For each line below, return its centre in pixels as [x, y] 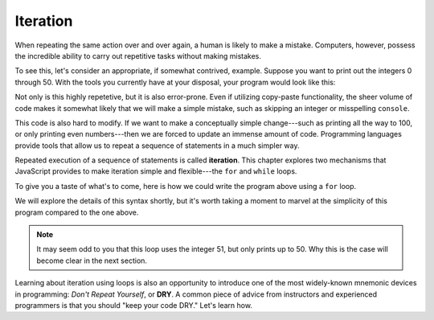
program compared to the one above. [77, 212]
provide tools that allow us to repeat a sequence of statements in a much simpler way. [158, 146]
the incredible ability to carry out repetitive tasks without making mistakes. [138, 55]
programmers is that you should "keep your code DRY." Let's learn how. [134, 305]
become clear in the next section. [92, 261]
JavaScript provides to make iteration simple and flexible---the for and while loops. [156, 171]
